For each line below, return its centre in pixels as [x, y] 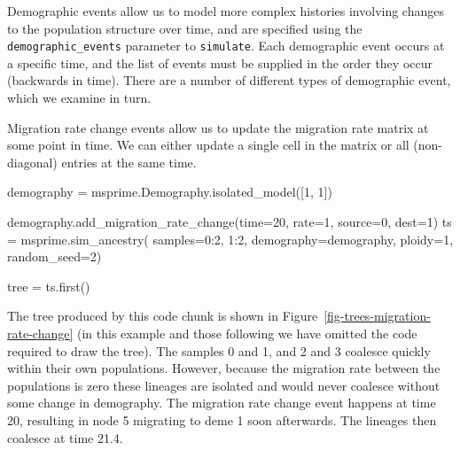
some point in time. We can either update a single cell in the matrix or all [208, 145]
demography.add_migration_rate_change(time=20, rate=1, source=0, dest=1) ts [230, 221]
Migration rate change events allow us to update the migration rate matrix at [218, 127]
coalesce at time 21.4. [65, 437]
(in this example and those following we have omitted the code [247, 333]
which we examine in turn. [79, 98]
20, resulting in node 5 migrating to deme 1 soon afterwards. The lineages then [222, 419]
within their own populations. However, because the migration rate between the [224, 368]
